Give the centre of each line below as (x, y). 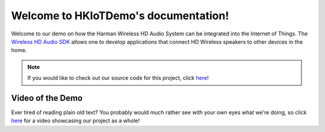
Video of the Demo (47, 98)
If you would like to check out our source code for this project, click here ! (118, 78)
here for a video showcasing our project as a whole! (76, 121)
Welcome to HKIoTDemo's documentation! (120, 16)
